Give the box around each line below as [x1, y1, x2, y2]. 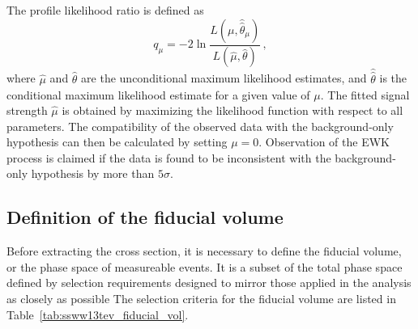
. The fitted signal [320, 86, 410, 103]
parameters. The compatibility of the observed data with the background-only [6, 117, 394, 134]
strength [6, 102, 48, 119]
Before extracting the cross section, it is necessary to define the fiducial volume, [6, 243, 402, 259]
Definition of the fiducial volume [6, 205, 284, 230]
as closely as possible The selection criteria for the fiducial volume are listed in [6, 290, 396, 307]
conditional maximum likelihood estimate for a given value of [6, 86, 310, 103]
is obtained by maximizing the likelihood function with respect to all [62, 102, 403, 119]
